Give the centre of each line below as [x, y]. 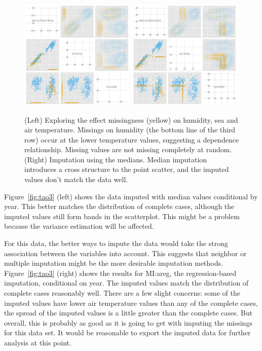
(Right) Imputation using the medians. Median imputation [116, 159]
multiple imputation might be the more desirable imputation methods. [114, 263]
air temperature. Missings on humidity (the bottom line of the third [130, 130]
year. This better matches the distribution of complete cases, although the [119, 206]
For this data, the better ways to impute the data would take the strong [116, 243]
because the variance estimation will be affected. [79, 226]
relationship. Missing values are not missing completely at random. [128, 149]
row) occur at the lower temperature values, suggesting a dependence [132, 139]
